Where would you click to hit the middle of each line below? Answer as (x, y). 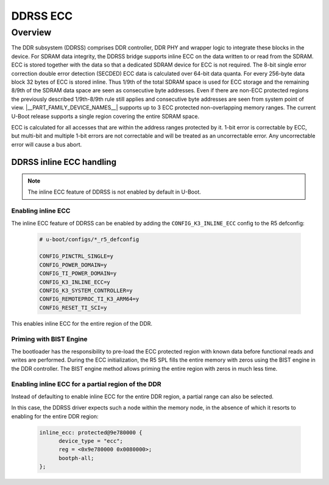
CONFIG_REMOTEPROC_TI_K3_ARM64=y (89, 299)
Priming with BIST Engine (49, 339)
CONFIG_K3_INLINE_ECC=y (75, 282)
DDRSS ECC (42, 16)
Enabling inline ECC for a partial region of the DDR (86, 384)
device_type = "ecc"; (91, 441)
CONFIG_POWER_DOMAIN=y (73, 265)
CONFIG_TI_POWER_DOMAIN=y (78, 274)
